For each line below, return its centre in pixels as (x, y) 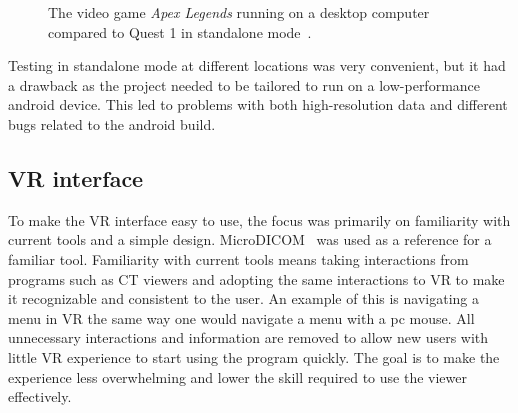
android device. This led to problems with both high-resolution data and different (258, 104)
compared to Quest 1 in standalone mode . (180, 31)
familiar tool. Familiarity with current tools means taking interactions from (238, 258)
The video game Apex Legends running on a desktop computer (239, 12)
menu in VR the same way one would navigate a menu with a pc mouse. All (241, 317)
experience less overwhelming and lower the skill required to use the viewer (237, 376)
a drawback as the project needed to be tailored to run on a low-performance (244, 84)
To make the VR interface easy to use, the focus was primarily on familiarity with (259, 219)
